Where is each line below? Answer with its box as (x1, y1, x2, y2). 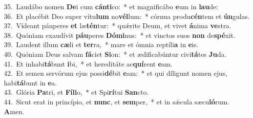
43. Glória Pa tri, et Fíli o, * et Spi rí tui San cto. (4, 87, 149, 97)
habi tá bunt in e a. (4, 77, 57, 87)
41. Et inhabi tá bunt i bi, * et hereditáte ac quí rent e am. (4, 58, 173, 68)
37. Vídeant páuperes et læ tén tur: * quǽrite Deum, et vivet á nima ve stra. (4, 20, 232, 31)
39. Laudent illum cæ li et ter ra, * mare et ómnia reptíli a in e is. (4, 39, 199, 50)
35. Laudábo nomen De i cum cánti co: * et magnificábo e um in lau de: (4, 1, 218, 11)
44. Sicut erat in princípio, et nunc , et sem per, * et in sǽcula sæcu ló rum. (4, 96, 230, 106)
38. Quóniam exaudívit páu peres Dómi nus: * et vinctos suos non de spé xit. (4, 30, 235, 40)
